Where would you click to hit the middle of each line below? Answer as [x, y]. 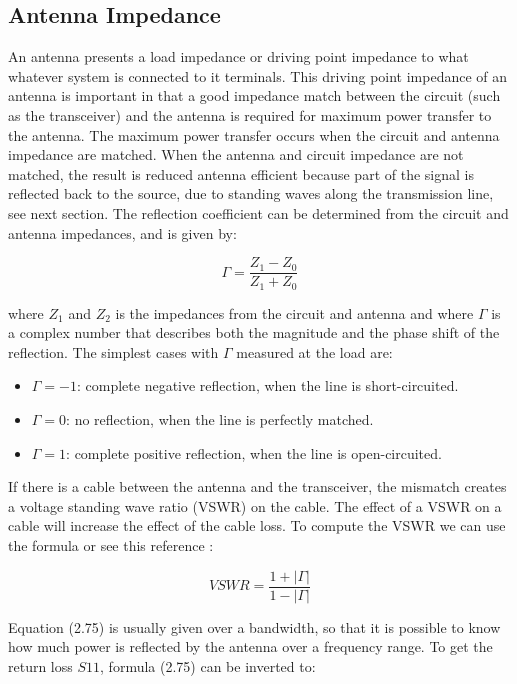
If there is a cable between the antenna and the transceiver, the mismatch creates [257, 486]
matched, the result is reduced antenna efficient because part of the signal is [241, 173]
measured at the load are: [314, 351]
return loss [40, 665]
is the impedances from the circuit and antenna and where [294, 312]
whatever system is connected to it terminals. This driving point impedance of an [258, 75]
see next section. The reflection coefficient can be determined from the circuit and [258, 212]
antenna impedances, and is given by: [122, 232]
